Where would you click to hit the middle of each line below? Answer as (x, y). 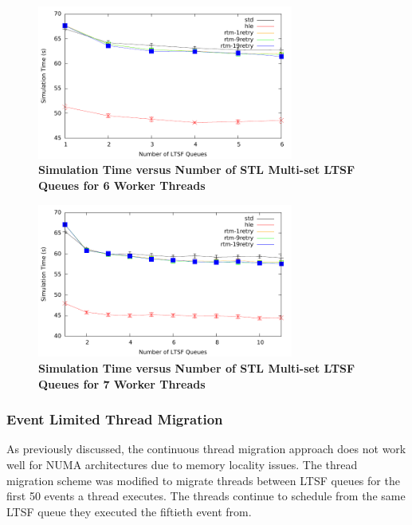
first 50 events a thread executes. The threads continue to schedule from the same (206, 496)
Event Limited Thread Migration (115, 419)
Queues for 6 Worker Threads (122, 185)
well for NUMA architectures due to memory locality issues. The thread (182, 464)
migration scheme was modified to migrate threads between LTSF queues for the (203, 480)
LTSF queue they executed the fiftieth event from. (129, 511)
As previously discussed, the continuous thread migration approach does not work (206, 449)
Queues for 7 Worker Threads (122, 383)
